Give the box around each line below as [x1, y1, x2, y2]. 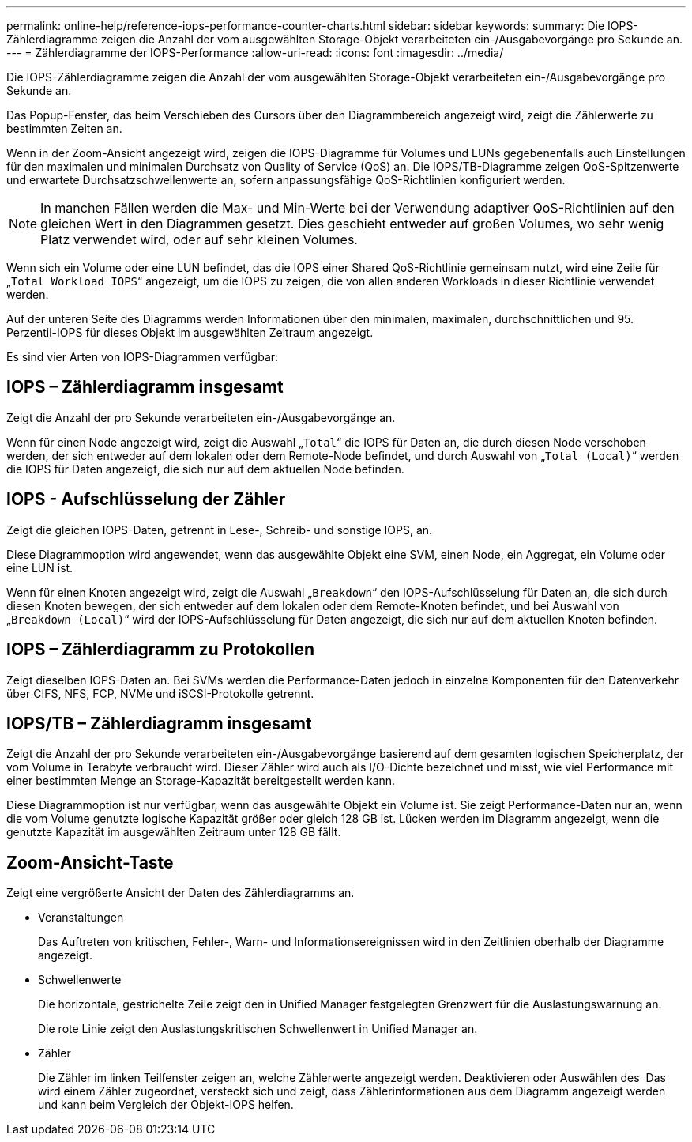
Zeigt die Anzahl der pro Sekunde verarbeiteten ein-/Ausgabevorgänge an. [6, 410, 396, 424]
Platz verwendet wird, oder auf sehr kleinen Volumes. [40, 232, 358, 247]
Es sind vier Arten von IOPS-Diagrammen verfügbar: [6, 350, 279, 364]
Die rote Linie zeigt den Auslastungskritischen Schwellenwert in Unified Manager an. [38, 1022, 478, 1036]
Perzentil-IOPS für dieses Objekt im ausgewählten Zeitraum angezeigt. [6, 326, 374, 339]
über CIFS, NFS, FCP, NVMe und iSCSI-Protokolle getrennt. [6, 686, 314, 700]
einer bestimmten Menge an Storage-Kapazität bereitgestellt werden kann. [6, 774, 396, 788]
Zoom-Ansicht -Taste [6, 852, 174, 873]
